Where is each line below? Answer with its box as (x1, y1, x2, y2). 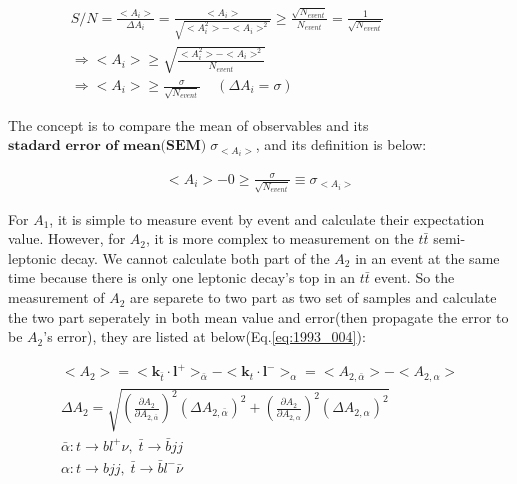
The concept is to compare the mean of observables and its (8, 114, 369, 135)
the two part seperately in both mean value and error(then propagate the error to (8, 306, 509, 327)
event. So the (374, 267, 455, 288)
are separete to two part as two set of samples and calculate (130, 287, 497, 308)
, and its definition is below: (255, 134, 427, 155)
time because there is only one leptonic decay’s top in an (8, 267, 356, 288)
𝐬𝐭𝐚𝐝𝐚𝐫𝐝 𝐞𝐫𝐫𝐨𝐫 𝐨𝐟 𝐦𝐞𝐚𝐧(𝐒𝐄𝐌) (8, 139, 207, 154)
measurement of (8, 287, 105, 308)
